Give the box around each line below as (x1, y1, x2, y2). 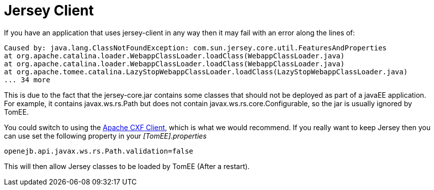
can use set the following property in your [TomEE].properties (4, 131, 207, 140)
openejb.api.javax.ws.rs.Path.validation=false (4, 147, 194, 155)
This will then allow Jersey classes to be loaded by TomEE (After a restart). (4, 162, 250, 171)
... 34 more (4, 75, 50, 84)
